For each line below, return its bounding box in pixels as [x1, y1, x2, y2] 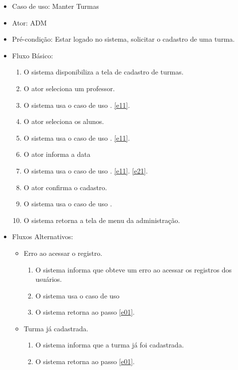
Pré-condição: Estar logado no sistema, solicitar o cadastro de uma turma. [12, 34, 235, 44]
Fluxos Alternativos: [12, 231, 73, 242]
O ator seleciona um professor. [24, 83, 115, 93]
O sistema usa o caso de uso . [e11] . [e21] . [24, 165, 148, 175]
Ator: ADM [12, 17, 47, 27]
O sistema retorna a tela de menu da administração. [24, 215, 180, 225]
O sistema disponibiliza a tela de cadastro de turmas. [24, 67, 184, 77]
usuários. [35, 274, 62, 284]
